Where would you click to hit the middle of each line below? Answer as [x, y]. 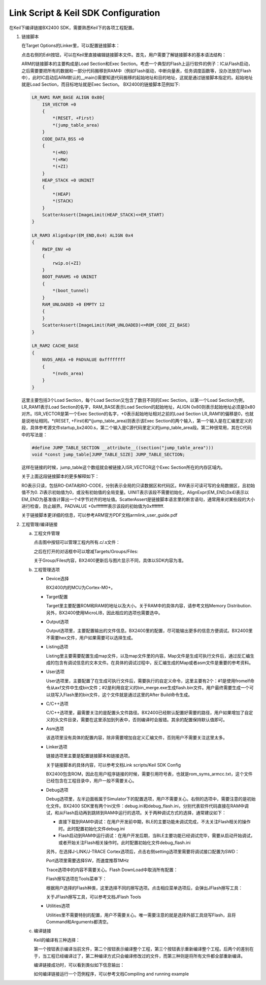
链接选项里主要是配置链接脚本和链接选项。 [89, 756]
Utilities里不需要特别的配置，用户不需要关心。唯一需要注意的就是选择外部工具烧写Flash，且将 [141, 915]
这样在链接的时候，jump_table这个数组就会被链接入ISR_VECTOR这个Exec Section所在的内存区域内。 [123, 467]
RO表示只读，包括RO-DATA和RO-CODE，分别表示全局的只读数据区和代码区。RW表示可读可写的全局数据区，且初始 [138, 485]
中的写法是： [34, 434]
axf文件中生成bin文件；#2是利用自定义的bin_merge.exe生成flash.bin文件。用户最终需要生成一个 [152, 688]
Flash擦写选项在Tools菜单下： [76, 879]
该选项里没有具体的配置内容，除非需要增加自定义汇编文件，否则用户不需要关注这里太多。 [137, 738]
